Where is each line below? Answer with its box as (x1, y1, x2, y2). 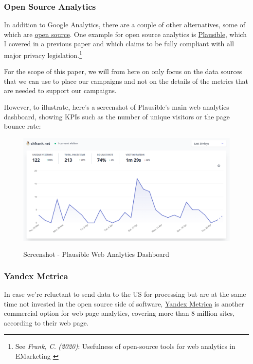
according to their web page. (4, 317, 89, 327)
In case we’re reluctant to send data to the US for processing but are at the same (4, 288, 246, 299)
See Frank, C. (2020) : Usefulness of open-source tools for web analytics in (15, 341, 235, 351)
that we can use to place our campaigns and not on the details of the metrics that (4, 76, 249, 86)
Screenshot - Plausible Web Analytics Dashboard (23, 249, 169, 259)
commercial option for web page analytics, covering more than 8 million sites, (4, 308, 235, 318)
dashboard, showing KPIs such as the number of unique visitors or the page (4, 111, 230, 121)
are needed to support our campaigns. (4, 85, 117, 96)
